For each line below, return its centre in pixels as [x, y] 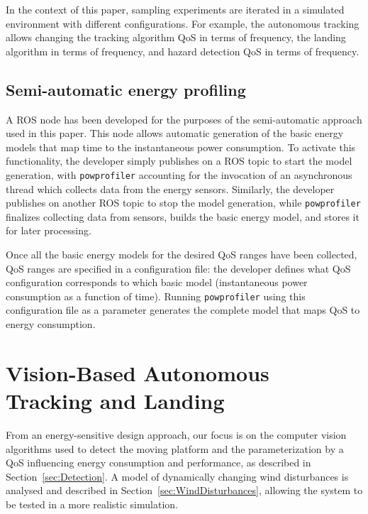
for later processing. [49, 230]
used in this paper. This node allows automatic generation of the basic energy [175, 133]
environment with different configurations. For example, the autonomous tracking [183, 23]
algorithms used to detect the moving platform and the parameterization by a [175, 448]
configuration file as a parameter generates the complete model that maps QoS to [183, 310]
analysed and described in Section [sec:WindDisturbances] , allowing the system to [184, 490]
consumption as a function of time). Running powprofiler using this [156, 296]
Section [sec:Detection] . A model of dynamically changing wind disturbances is [177, 476]
